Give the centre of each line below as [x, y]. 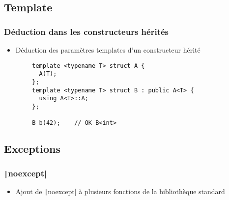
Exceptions [32, 149]
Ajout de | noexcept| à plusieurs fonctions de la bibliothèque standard [120, 191]
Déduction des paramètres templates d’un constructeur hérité [108, 50]
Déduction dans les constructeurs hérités [86, 31]
